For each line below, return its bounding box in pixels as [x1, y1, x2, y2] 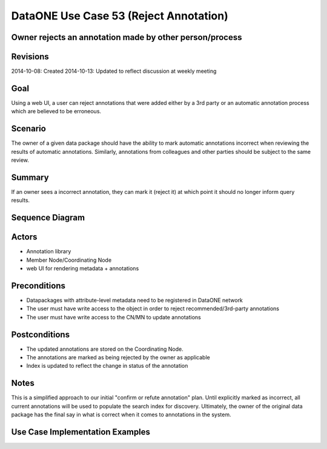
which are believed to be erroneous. [11, 108, 102, 115]
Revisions [11, 52, 50, 62]
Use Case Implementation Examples [11, 427, 151, 437]
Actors [11, 232, 38, 242]
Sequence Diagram [11, 213, 85, 223]
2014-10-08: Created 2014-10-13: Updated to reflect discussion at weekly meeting [11, 67, 217, 75]
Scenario [11, 124, 47, 134]
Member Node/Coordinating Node [26, 256, 112, 264]
